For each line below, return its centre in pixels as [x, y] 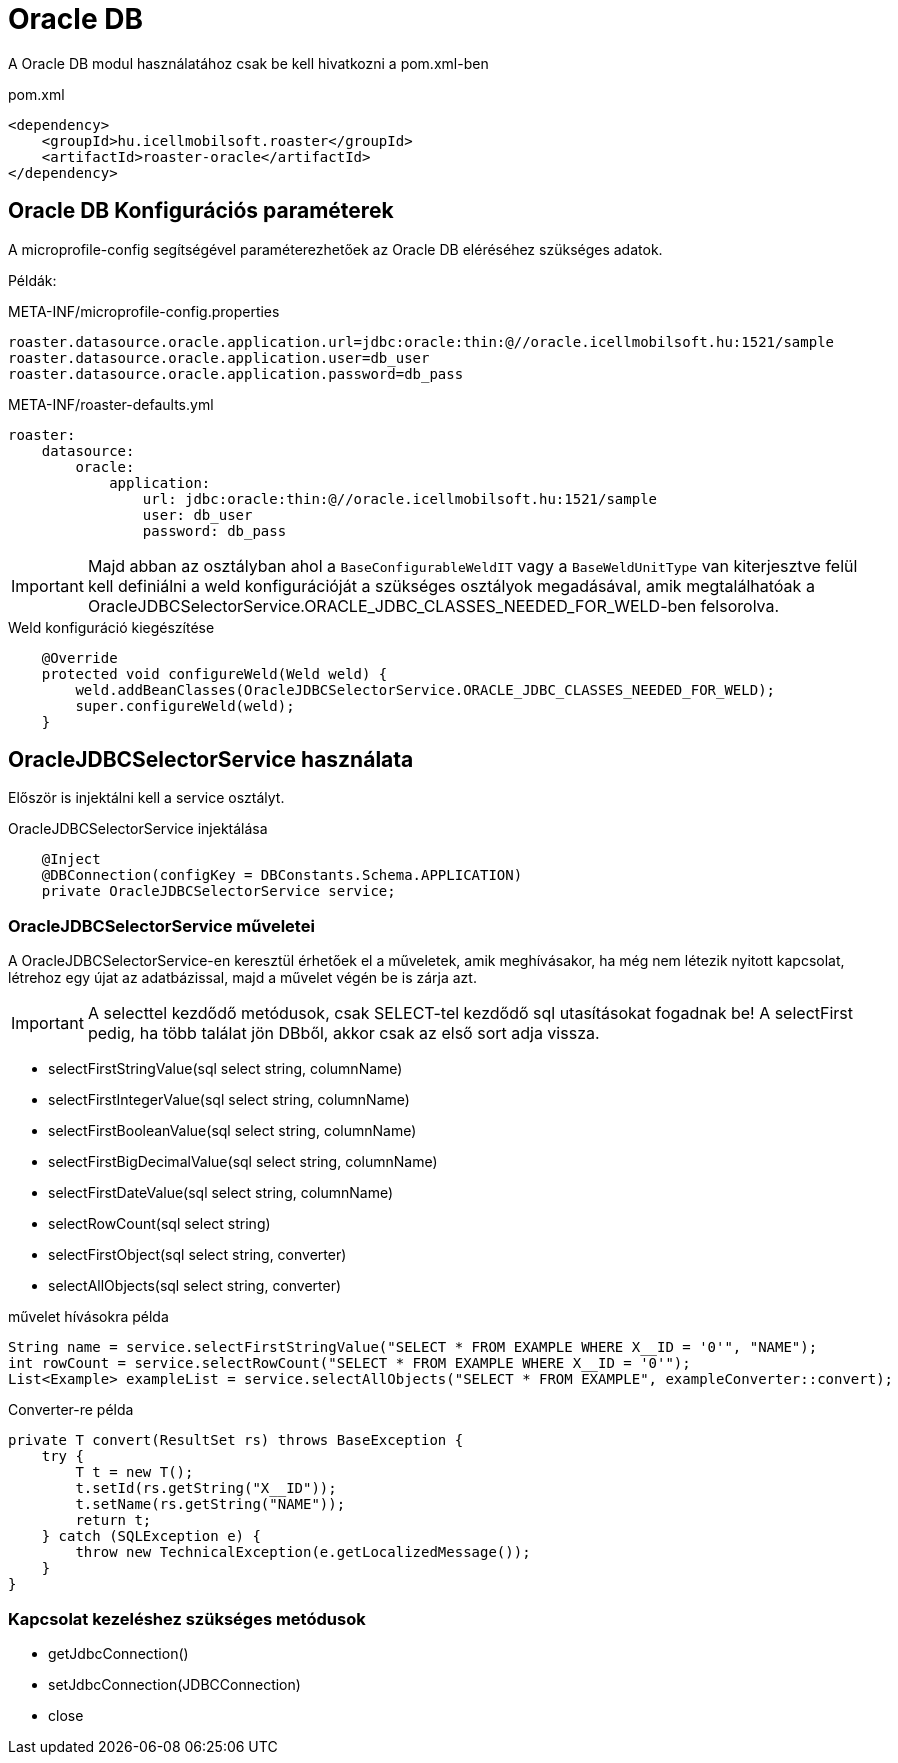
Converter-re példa [71, 1410]
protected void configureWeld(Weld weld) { [214, 673]
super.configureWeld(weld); [185, 705]
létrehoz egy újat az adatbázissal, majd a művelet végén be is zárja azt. [242, 978]
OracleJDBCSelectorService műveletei [161, 925]
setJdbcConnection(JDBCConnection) [174, 1684]
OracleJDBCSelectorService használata [211, 760]
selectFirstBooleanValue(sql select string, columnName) [232, 1131]
